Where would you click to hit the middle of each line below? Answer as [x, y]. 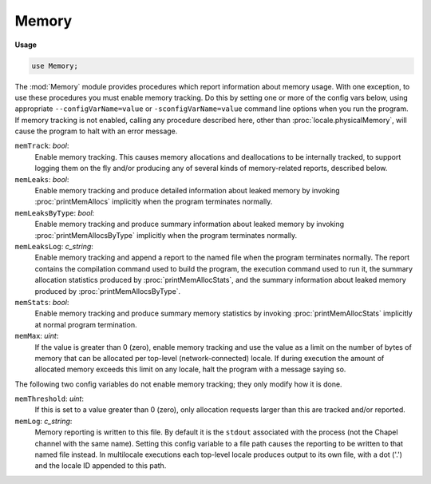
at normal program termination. [86, 324]
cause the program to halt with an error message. [96, 131]
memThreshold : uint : [49, 399]
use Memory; [55, 65]
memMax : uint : [37, 336]
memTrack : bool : [42, 146]
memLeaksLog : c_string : [54, 246]
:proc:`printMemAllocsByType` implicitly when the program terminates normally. [166, 235]
